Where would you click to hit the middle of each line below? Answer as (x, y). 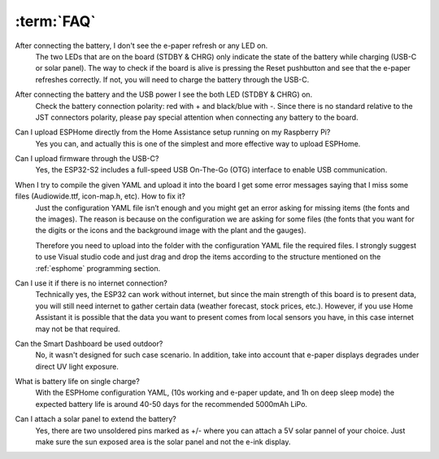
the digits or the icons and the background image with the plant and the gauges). (171, 230)
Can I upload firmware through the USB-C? (87, 159)
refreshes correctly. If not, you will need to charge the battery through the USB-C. (172, 79)
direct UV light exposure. (77, 366)
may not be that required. (78, 329)
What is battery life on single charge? (77, 382)
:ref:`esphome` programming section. (98, 268)
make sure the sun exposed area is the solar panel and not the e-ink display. (163, 442)
